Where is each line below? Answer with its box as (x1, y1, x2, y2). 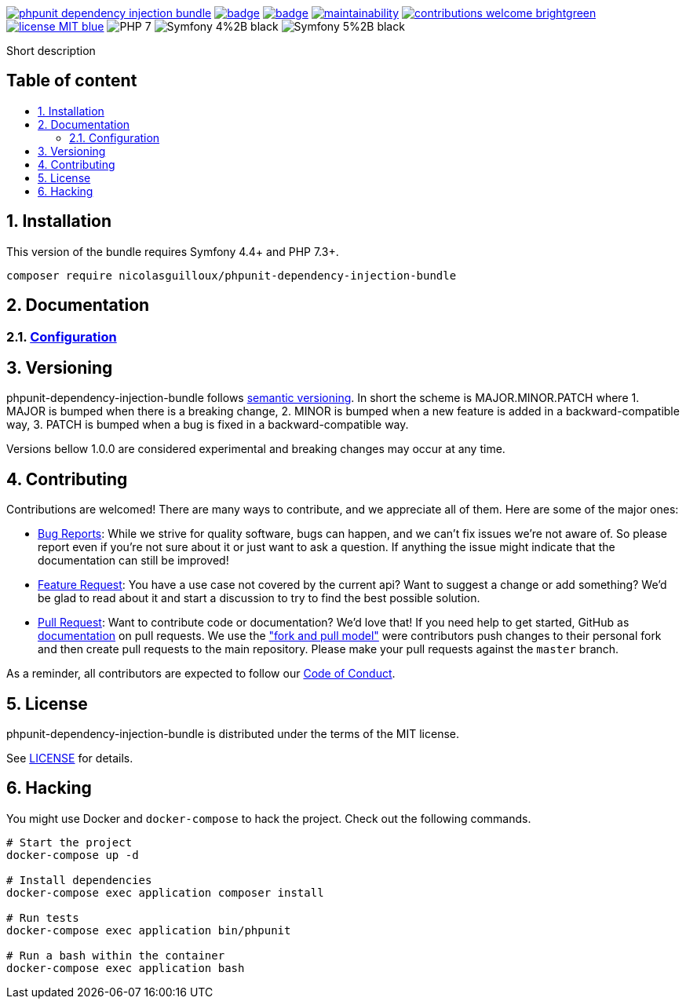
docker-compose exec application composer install (6, 886, 324, 899)
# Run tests (6, 911, 79, 924)
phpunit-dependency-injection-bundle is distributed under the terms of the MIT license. (6, 727, 460, 741)
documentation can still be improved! (38, 554, 229, 568)
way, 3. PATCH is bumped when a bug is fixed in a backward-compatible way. (6, 418, 409, 432)
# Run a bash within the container (6, 948, 225, 962)
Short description (6, 44, 96, 57)
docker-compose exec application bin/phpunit (6, 923, 291, 937)
